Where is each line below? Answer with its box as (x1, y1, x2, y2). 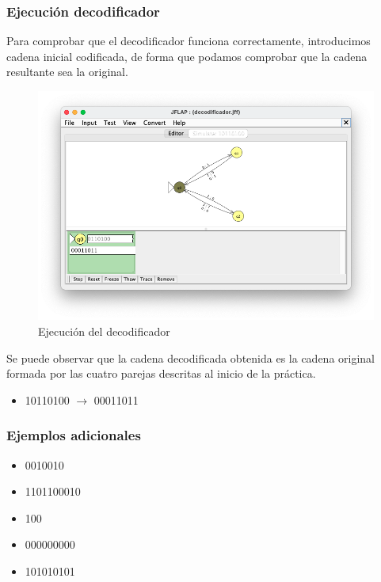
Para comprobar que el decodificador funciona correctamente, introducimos (6, 32, 371, 49)
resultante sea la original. (6, 63, 128, 80)
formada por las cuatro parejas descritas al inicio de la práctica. (6, 365, 316, 382)
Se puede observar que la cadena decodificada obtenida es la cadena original (6, 349, 375, 366)
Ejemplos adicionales (6, 425, 141, 445)
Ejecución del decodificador (38, 322, 170, 339)
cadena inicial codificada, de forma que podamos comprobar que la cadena (6, 48, 368, 64)
